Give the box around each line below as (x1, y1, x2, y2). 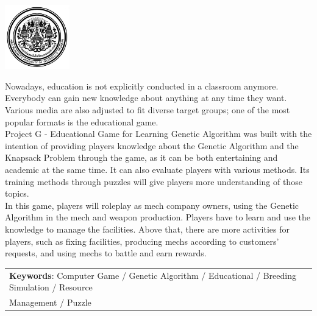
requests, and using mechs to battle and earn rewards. (5, 247, 207, 259)
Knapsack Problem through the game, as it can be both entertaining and (5, 151, 278, 164)
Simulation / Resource (9, 281, 93, 293)
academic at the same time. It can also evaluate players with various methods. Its (5, 163, 310, 176)
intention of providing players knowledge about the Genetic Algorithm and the (5, 139, 299, 152)
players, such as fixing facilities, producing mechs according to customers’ (5, 234, 279, 247)
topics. (5, 187, 29, 200)
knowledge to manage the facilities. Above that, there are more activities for (5, 223, 290, 235)
